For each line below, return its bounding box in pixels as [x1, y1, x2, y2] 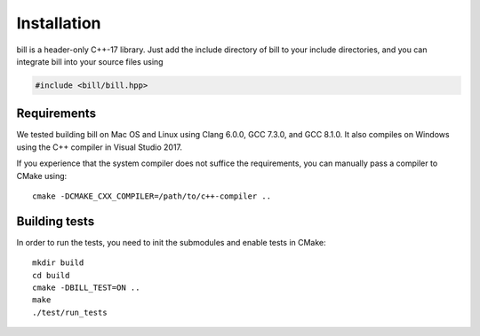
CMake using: [16, 170, 68, 181]
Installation [16, 13, 101, 33]
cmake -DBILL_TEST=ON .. [32, 283, 140, 293]
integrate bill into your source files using [16, 56, 164, 66]
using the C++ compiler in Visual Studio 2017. [16, 142, 182, 152]
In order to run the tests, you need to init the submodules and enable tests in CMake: [16, 237, 326, 247]
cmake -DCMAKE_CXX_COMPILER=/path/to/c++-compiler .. [32, 191, 271, 201]
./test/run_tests [32, 307, 108, 317]
